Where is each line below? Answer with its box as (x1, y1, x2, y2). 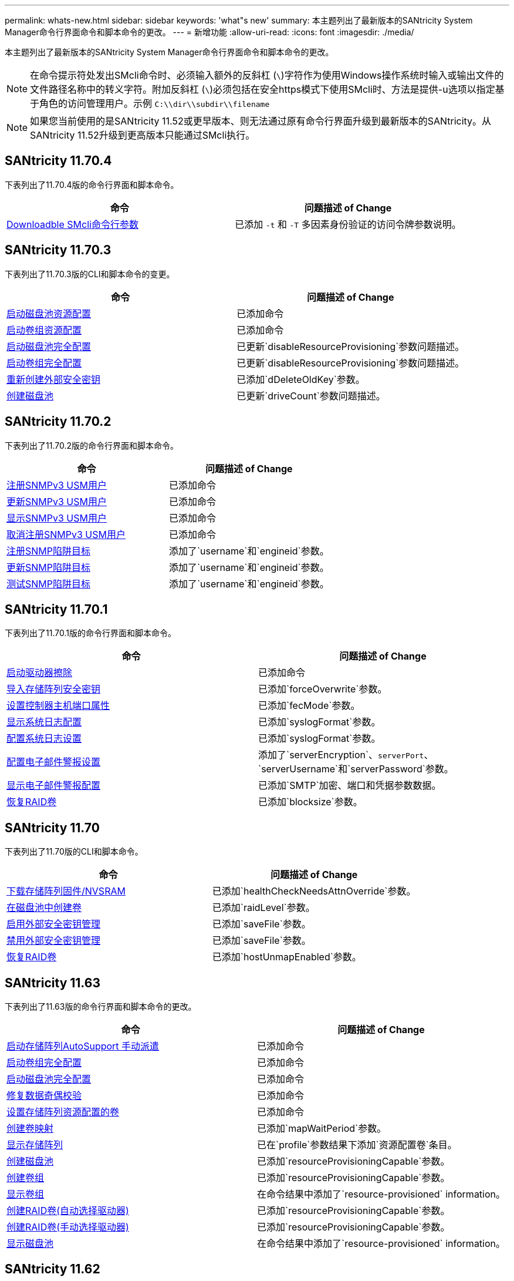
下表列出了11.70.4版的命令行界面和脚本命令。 (5, 179, 179, 190)
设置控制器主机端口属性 (6, 700, 110, 712)
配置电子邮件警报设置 (6, 756, 101, 768)
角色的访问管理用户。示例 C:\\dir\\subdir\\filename (39, 97, 270, 109)
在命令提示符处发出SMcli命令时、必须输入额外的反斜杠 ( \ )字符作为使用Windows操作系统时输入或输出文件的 (30, 69, 504, 81)
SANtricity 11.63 (5, 975, 100, 990)
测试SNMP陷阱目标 (6, 577, 90, 590)
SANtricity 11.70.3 (5, 243, 111, 258)
